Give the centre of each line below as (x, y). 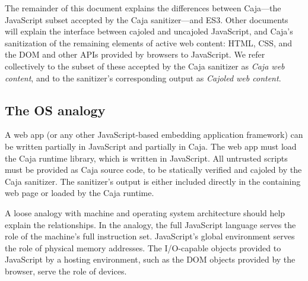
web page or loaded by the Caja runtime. (80, 193)
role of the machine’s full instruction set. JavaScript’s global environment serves (150, 236)
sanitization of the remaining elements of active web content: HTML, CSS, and (149, 42)
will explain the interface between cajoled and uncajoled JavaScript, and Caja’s (149, 31)
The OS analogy (55, 110)
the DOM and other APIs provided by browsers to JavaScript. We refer (135, 54)
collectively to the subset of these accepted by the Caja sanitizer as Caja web (145, 66)
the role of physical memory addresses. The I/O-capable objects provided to (143, 247)
